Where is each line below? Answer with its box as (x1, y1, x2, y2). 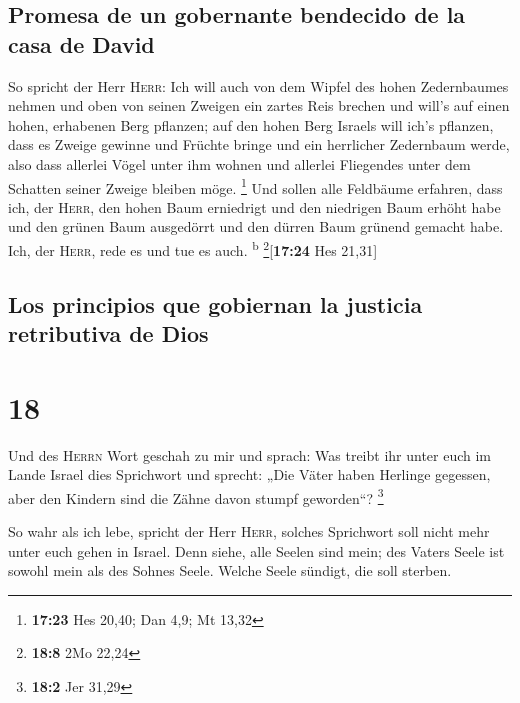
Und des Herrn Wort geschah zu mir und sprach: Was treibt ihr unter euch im (8, 444, 492, 465)
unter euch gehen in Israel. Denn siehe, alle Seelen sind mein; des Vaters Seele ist (8, 540, 505, 561)
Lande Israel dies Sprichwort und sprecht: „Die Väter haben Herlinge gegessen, (8, 464, 491, 485)
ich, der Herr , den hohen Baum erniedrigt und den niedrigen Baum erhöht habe (8, 196, 501, 217)
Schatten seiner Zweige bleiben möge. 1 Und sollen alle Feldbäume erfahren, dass (8, 174, 503, 198)
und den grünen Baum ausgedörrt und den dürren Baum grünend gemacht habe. (8, 216, 504, 237)
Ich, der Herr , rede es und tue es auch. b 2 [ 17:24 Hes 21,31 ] (8, 237, 378, 260)
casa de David (8, 28, 155, 59)
